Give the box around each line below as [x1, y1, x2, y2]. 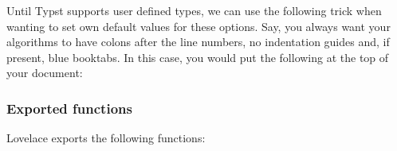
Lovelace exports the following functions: [6, 130, 206, 146]
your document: [6, 64, 83, 81]
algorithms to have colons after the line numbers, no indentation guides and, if [6, 33, 390, 50]
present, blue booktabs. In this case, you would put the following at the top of [6, 48, 389, 65]
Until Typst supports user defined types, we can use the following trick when [6, 2, 382, 18]
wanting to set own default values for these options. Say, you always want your [6, 17, 391, 34]
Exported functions [6, 98, 132, 118]
